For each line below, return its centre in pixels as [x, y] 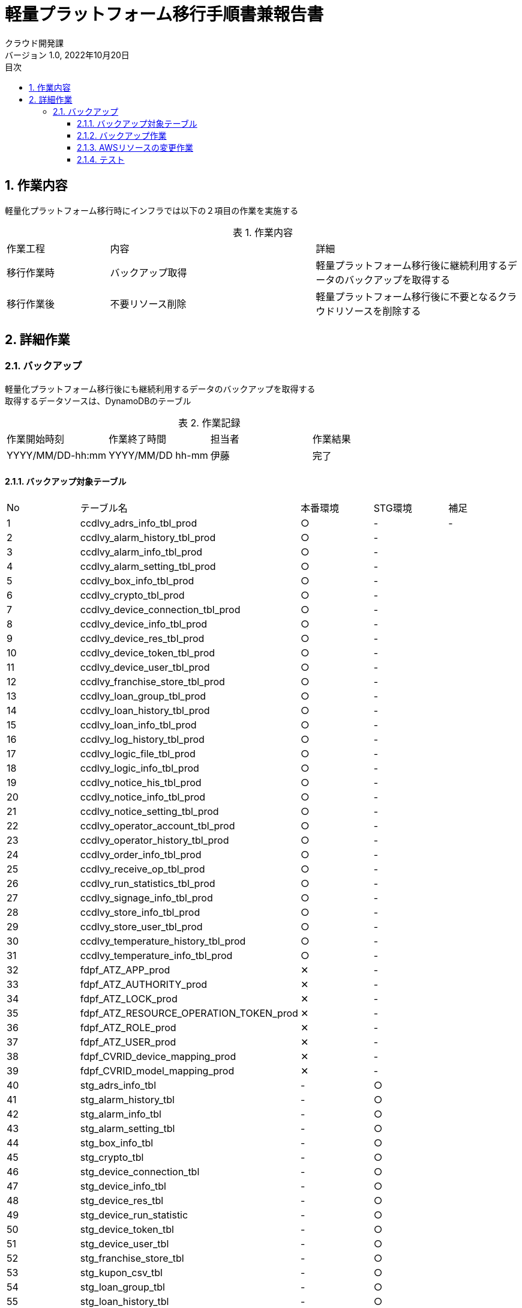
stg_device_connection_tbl [140, 1172]
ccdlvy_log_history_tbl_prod [142, 740]
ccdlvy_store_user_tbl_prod [141, 927]
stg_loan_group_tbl [122, 1287]
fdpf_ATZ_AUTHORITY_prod [144, 985]
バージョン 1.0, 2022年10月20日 [67, 55]
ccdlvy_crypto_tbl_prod [132, 595]
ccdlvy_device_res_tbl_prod [142, 639]
